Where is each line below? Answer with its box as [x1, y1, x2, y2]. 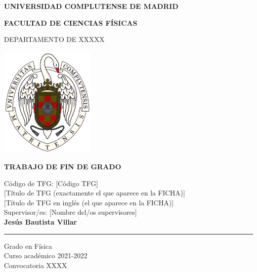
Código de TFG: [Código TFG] [4, 178, 98, 188]
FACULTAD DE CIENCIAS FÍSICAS [4, 17, 137, 28]
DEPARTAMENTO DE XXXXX [4, 34, 105, 44]
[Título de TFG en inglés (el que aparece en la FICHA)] [4, 197, 174, 207]
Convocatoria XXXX [4, 260, 67, 270]
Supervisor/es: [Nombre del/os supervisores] [4, 207, 137, 217]
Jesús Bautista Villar [4, 216, 77, 227]
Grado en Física [4, 240, 52, 251]
